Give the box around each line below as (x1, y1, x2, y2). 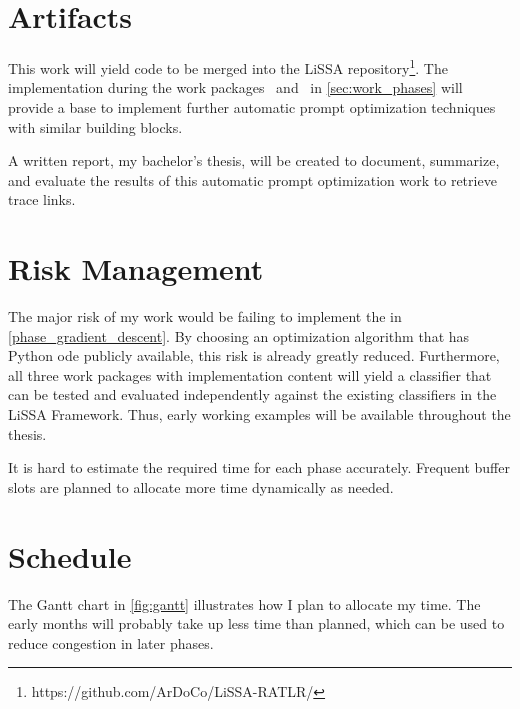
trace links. (8, 189, 76, 210)
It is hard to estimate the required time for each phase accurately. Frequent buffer (8, 457, 510, 478)
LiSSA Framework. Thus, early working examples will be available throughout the (8, 404, 511, 425)
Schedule (8, 535, 132, 576)
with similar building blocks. (8, 116, 183, 137)
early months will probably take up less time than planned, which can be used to (8, 613, 505, 634)
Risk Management (8, 248, 264, 289)
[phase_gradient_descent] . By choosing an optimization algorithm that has (8, 325, 470, 346)
